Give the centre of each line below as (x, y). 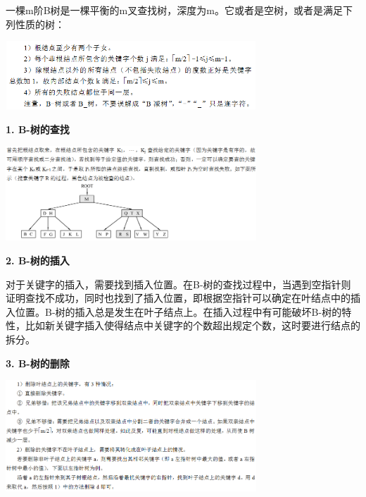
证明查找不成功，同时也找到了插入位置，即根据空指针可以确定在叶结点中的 (178, 298)
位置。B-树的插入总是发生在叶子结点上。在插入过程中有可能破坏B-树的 (178, 311)
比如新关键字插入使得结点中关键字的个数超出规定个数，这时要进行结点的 (193, 325)
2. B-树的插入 (38, 260)
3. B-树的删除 (38, 363)
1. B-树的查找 (38, 129)
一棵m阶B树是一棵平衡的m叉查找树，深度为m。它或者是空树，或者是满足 (174, 10)
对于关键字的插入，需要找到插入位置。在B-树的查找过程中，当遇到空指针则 (178, 284)
